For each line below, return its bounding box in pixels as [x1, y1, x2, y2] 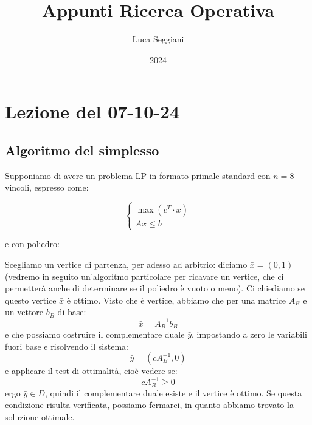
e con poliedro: [5, 237, 60, 250]
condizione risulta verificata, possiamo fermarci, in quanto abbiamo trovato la [5, 398, 294, 411]
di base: [57, 305, 86, 318]
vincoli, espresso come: [5, 181, 89, 194]
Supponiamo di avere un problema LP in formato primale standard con [5, 169, 271, 182]
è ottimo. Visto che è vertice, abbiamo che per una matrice [66, 293, 286, 306]
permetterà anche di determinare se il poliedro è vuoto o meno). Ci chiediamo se [5, 282, 305, 294]
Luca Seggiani [132, 33, 184, 46]
